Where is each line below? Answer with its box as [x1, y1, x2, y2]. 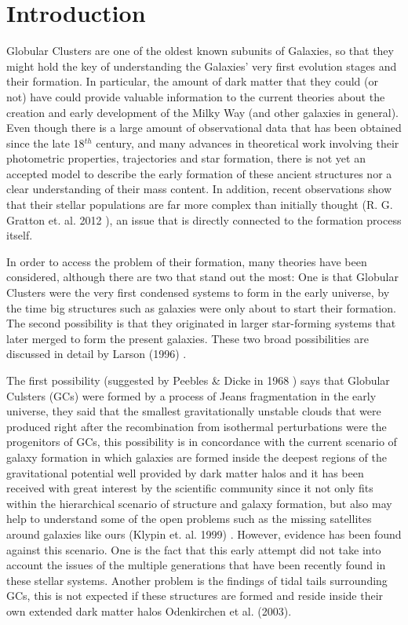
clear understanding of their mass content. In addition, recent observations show [6, 181, 392, 197]
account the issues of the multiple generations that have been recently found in [6, 557, 386, 573]
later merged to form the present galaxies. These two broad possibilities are [6, 330, 369, 346]
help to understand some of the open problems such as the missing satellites [6, 510, 372, 527]
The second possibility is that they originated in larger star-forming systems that [6, 315, 396, 331]
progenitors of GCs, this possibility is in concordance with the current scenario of [6, 433, 397, 450]
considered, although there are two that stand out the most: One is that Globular [6, 269, 399, 285]
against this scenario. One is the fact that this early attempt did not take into [6, 541, 381, 557]
